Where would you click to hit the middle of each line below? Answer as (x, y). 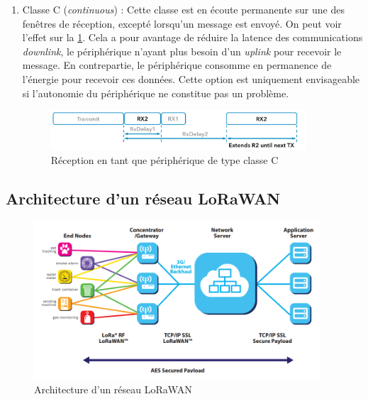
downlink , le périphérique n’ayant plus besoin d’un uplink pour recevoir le (182, 51)
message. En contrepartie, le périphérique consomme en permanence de (177, 65)
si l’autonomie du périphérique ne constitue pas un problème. (156, 93)
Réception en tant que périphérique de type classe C (165, 159)
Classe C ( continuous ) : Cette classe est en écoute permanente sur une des (183, 9)
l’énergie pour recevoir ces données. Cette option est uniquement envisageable (191, 78)
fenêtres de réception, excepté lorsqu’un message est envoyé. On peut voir (182, 23)
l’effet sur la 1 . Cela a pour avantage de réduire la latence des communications (193, 37)
